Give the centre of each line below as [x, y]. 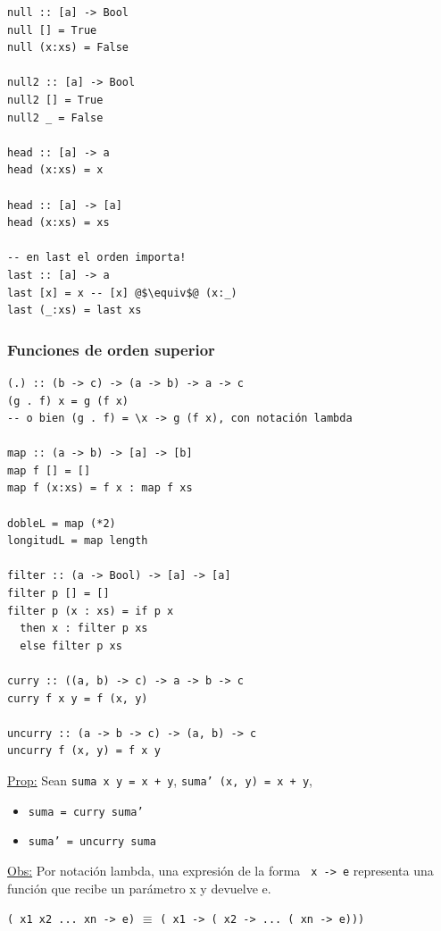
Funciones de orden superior [111, 349]
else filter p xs [71, 646]
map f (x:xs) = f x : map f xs [100, 488]
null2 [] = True [55, 100]
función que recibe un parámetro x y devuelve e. [139, 888]
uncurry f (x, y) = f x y [84, 751]
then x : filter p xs [84, 629]
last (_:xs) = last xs [75, 310]
